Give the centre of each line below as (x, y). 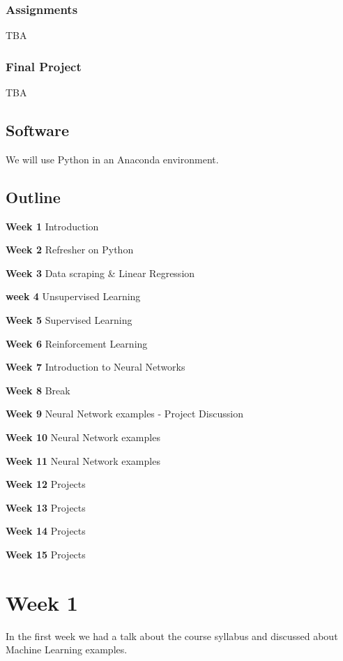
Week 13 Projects (46, 507)
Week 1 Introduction (52, 226)
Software (38, 130)
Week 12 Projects (46, 484)
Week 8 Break (38, 390)
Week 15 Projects (46, 554)
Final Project (44, 66)
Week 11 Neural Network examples (83, 460)
